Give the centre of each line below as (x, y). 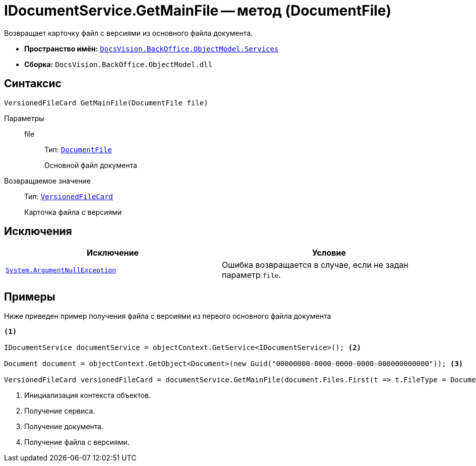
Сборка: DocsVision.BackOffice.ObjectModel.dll (118, 64)
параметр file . (251, 275)
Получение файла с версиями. (77, 442)
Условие (329, 253)
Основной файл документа (91, 165)
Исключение (113, 253)
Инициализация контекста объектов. (88, 395)
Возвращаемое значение (47, 181)
